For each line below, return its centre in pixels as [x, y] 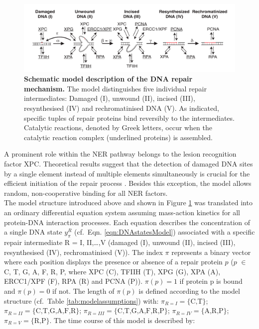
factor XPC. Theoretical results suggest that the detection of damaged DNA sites [129, 163]
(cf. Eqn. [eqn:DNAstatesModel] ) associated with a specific [165, 232]
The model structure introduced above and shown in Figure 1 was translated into [128, 203]
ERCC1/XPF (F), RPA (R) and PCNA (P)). [73, 281]
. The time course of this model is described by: [122, 320]
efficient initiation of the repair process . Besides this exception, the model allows [128, 183]
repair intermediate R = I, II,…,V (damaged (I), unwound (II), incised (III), [120, 242]
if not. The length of [83, 290]
